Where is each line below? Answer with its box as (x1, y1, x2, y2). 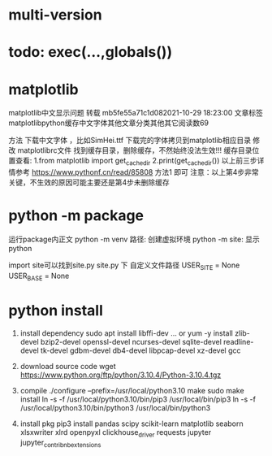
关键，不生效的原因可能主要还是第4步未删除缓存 (8, 177, 171, 188)
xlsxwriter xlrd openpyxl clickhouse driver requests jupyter (19, 427, 212, 439)
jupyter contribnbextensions (19, 437, 101, 449)
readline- (222, 337, 254, 346)
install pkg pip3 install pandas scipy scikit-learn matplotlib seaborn (19, 419, 244, 428)
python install (8, 301, 103, 319)
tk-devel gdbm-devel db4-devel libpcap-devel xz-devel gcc (40, 345, 241, 355)
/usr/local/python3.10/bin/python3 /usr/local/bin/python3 (19, 402, 211, 412)
